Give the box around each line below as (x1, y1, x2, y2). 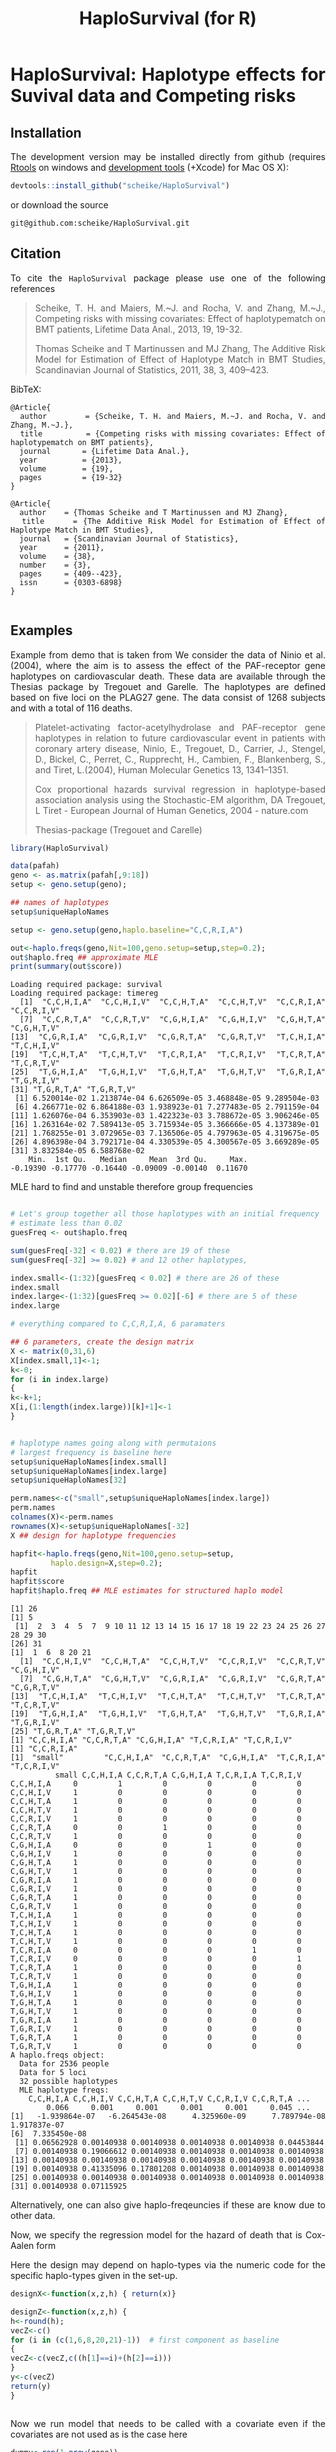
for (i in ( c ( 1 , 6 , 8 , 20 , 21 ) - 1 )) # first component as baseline (10, 2335, 280, 2345)
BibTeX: (10, 383, 42, 395)
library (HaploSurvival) (10, 843, 110, 853)
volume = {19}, (19, 463, 114, 474)
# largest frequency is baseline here (10, 1447, 172, 1457)
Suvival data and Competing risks (10, 85, 297, 107)
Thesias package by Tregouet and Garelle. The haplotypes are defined (10, 680, 326, 692)
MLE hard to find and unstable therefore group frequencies (10, 1181, 253, 1193)
